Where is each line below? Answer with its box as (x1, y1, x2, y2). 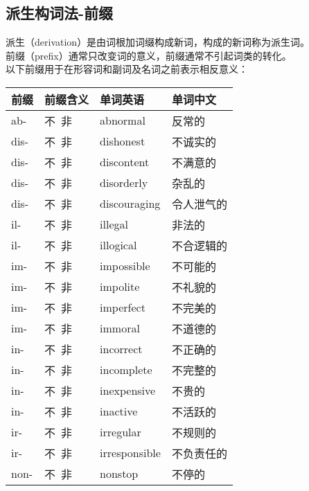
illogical (100, 237, 137, 253)
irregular (100, 424, 141, 440)
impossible (100, 258, 150, 274)
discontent (100, 154, 150, 170)
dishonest (100, 133, 145, 150)
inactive (100, 403, 138, 420)
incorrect (100, 341, 143, 357)
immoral (100, 320, 140, 337)
